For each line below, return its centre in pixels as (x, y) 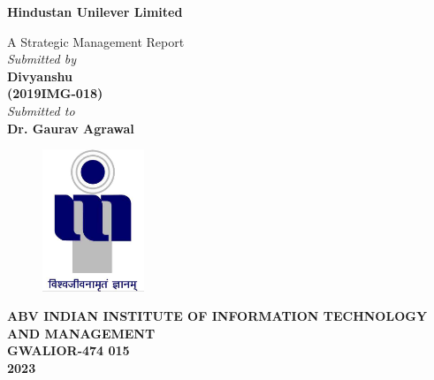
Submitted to (41, 110)
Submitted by (42, 59)
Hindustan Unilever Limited (95, 11)
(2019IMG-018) (55, 93)
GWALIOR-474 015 (69, 350)
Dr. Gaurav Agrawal (71, 128)
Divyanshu (40, 76)
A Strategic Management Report (96, 41)
